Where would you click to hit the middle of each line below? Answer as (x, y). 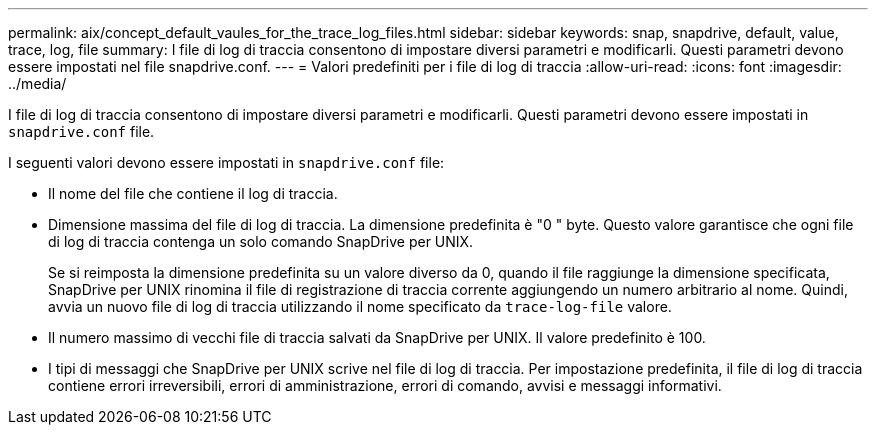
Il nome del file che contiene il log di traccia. (193, 193)
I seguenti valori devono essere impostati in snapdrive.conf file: (226, 162)
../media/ (37, 83)
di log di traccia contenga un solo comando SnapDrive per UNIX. (261, 241)
